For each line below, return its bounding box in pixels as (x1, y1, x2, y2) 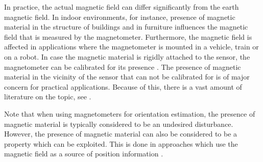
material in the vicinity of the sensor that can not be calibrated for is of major (4, 71, 250, 82)
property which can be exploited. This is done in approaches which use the (4, 138, 238, 149)
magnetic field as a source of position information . (4, 148, 163, 159)
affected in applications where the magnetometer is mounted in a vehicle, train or (4, 41, 259, 52)
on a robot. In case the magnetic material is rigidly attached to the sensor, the (4, 51, 250, 62)
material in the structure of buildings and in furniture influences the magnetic (4, 21, 248, 32)
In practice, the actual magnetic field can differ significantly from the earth (4, 2, 239, 12)
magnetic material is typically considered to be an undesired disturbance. (4, 118, 233, 129)
